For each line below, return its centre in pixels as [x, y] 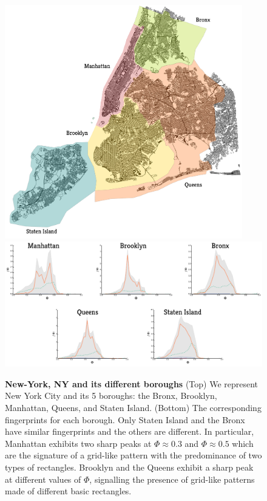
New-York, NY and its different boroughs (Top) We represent [132, 383]
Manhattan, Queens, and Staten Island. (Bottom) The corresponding [133, 407]
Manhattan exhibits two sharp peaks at [78, 443]
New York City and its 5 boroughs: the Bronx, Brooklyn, [111, 396]
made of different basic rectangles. [68, 491]
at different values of [43, 479]
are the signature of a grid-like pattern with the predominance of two [133, 455]
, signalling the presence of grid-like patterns [172, 479]
